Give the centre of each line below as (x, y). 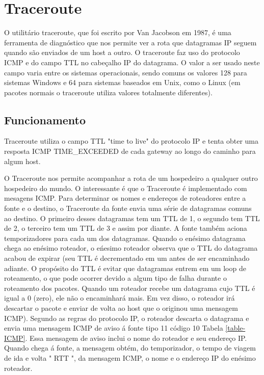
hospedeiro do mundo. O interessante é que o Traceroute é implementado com (126, 188)
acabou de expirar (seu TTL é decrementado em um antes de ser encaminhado (127, 258)
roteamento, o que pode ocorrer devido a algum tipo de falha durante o (115, 278)
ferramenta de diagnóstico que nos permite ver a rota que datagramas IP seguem (130, 42)
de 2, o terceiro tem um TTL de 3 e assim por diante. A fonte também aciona (126, 228)
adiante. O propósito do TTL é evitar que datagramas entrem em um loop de (125, 268)
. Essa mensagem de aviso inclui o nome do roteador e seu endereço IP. (136, 338)
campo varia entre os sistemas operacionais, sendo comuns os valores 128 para (126, 72)
